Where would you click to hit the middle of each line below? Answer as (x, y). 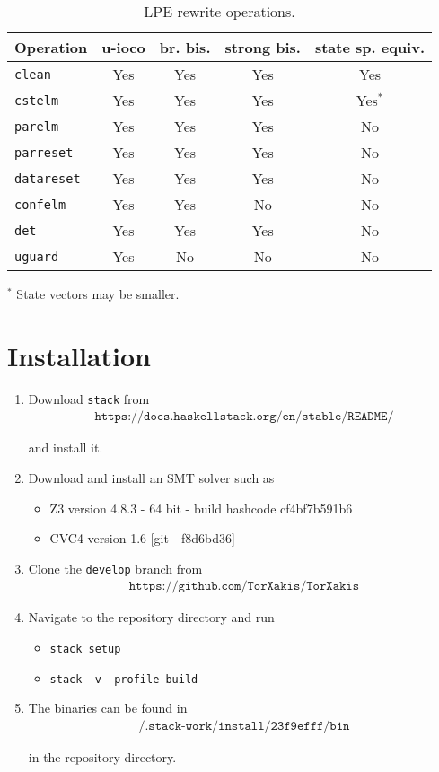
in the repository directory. (102, 757)
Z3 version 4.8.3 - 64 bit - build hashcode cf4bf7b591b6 (201, 508)
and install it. (66, 447)
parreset (44, 152)
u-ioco (123, 47)
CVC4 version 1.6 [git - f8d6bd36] (142, 538)
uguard (37, 256)
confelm (40, 204)
